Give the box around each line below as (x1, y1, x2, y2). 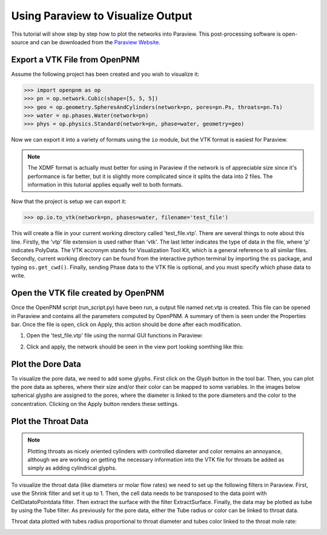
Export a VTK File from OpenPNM (11, 55, 140, 65)
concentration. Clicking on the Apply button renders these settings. (11, 400, 179, 407)
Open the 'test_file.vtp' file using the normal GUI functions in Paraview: (26, 332, 203, 339)
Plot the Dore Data (11, 359, 82, 369)
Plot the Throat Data (11, 416, 89, 427)
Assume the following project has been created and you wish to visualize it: (11, 70, 200, 78)
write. (11, 272, 25, 279)
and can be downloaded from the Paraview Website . (30, 38, 160, 45)
